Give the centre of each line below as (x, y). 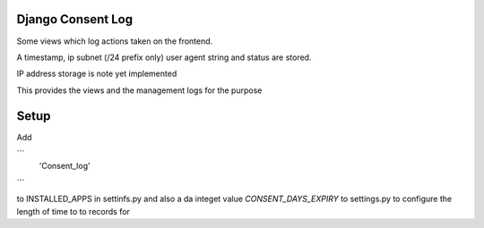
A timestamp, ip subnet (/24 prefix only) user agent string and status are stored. (164, 57)
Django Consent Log (75, 19)
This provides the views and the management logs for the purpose (139, 90)
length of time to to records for (73, 211)
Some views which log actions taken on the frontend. (115, 41)
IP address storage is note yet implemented (97, 74)
